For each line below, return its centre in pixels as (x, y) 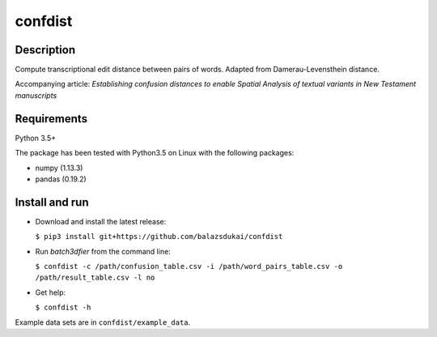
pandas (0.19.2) (61, 179)
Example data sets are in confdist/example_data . (103, 322)
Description (45, 50)
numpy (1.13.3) (59, 168)
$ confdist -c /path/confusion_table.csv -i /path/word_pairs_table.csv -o (189, 266)
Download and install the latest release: (101, 221)
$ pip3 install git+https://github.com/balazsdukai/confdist (159, 237)
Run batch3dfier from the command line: (103, 251)
